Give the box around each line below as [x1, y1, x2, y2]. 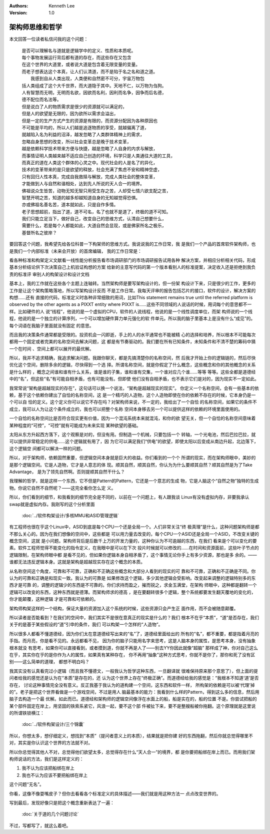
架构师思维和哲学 [9, 23, 62, 32]
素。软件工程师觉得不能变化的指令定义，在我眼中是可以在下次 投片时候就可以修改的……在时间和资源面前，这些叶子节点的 [9, 545, 259, 551]
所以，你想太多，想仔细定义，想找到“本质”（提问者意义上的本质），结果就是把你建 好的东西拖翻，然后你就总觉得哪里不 [9, 732, 253, 738]
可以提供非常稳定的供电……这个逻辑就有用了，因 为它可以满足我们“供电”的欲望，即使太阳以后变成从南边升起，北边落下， [9, 439, 258, 445]
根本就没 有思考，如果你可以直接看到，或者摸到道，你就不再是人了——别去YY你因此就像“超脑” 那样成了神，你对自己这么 [9, 645, 258, 651]
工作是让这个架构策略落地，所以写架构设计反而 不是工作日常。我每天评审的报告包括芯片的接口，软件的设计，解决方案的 [9, 287, 256, 293]
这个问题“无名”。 [9, 781, 44, 787]
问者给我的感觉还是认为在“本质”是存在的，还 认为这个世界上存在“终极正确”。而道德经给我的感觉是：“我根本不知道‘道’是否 [9, 675, 259, 681]
